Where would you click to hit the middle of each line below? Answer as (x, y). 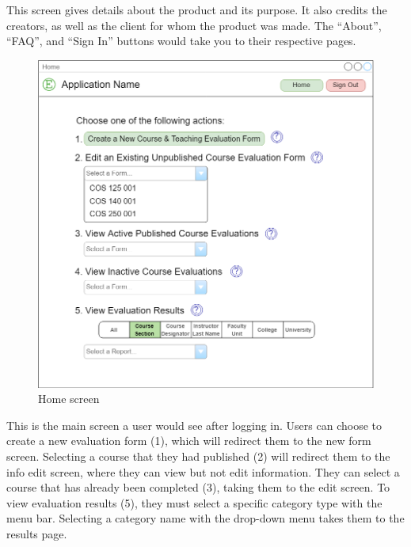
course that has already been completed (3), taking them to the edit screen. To (198, 487)
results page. (37, 533)
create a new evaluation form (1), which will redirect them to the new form (189, 441)
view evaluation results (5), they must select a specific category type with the (194, 502)
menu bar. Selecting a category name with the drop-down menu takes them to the (205, 518)
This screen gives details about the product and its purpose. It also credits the (197, 9)
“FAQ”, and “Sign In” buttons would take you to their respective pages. (181, 41)
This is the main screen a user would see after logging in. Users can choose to (194, 425)
